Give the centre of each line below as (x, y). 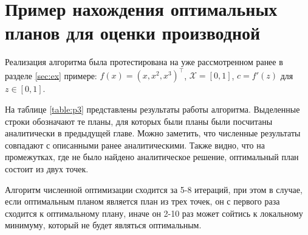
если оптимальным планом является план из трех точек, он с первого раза (142, 201)
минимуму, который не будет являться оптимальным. (103, 225)
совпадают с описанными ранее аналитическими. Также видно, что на (135, 145)
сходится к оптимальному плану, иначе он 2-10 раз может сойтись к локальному (154, 213)
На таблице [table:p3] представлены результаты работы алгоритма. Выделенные (152, 109)
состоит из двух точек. (47, 168)
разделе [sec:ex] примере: (51, 75)
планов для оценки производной (133, 33)
